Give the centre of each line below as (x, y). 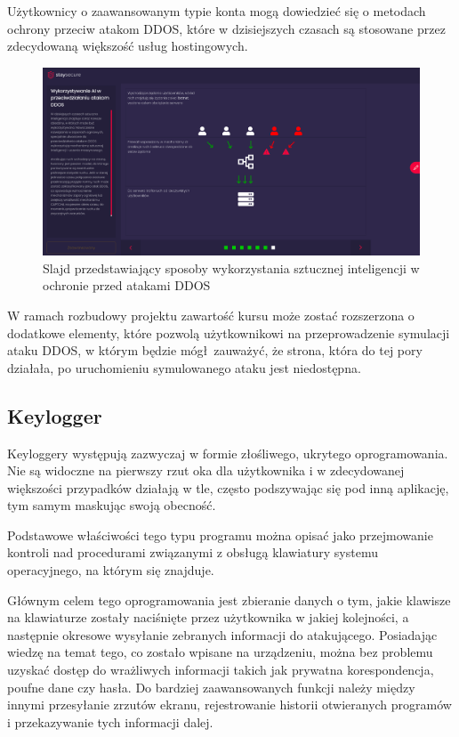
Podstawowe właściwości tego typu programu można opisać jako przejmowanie (220, 535)
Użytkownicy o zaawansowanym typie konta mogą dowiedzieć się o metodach (217, 11)
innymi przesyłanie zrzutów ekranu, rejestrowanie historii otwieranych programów (229, 705)
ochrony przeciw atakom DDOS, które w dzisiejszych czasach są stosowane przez (226, 28)
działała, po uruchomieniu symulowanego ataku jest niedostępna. (184, 367)
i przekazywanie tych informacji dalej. (110, 721)
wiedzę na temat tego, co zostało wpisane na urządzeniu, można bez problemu (220, 652)
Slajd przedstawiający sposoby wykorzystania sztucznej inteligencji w (231, 267)
